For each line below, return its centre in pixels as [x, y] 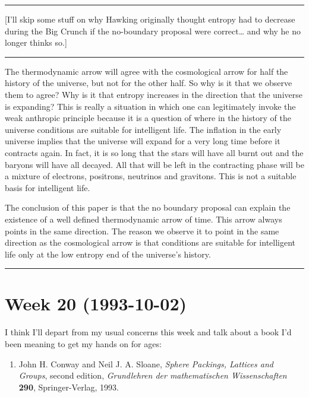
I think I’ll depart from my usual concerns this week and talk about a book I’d [148, 332]
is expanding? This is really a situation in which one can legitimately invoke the [150, 106]
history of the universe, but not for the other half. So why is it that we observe [149, 83]
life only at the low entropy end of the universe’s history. [108, 254]
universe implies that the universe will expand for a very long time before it [143, 141]
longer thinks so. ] [36, 42]
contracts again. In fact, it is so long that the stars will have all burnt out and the [154, 152]
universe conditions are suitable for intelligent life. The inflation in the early [143, 129]
